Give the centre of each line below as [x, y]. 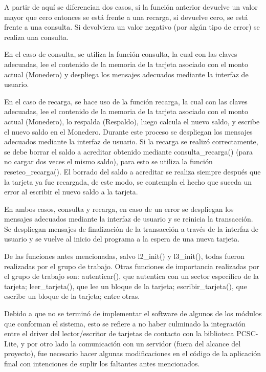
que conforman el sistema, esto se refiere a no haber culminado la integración [125, 323]
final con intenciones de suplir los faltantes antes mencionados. [102, 363]
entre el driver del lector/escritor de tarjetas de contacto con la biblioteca [119, 333]
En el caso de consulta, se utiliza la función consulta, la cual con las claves [121, 54]
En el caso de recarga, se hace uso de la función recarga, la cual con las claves [126, 101]
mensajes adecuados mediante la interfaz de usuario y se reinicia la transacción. [129, 219]
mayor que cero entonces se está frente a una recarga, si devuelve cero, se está [126, 17]
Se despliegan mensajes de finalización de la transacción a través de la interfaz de [131, 228]
